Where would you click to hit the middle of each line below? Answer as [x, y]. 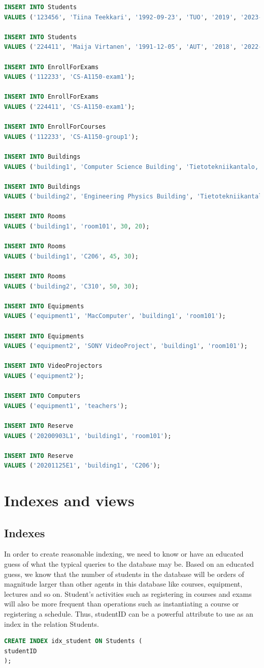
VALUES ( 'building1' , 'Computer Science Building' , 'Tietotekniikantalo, [131, 167]
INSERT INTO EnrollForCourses [55, 127]
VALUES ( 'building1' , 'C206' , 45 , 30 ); [71, 256]
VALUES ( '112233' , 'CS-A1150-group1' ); [71, 137]
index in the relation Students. [52, 623]
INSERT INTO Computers [42, 396]
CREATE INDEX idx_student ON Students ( [73, 641]
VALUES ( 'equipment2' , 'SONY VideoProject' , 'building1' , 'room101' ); [126, 346]
